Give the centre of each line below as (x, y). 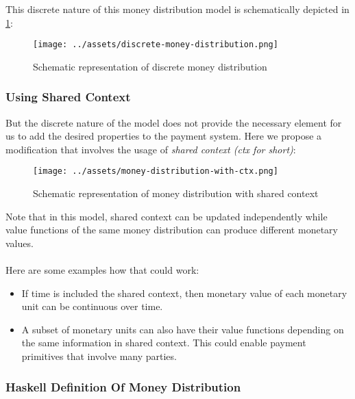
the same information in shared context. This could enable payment (164, 343)
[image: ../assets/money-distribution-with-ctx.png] (156, 171)
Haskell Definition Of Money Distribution (123, 386)
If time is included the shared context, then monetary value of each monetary (184, 293)
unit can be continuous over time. (92, 306)
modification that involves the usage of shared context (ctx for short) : (151, 149)
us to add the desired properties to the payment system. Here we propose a (164, 136)
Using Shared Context (68, 97)
